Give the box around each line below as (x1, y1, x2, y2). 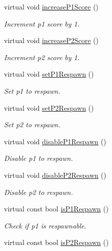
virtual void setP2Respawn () (4, 102, 94, 113)
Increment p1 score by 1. (4, 18, 80, 29)
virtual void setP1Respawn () (4, 69, 94, 79)
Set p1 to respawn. (4, 85, 60, 96)
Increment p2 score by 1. (4, 52, 80, 62)
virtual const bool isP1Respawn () (4, 203, 109, 214)
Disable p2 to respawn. (4, 186, 73, 197)
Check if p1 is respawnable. (4, 220, 86, 230)
